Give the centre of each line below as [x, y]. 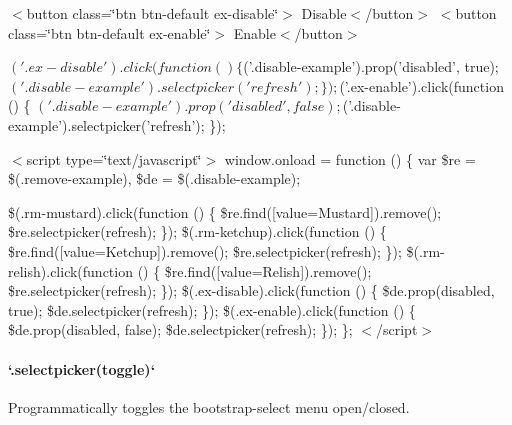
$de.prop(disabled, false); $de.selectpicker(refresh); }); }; [180, 329]
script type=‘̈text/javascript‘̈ [114, 158]
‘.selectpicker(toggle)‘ [82, 368]
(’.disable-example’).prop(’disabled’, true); [371, 66]
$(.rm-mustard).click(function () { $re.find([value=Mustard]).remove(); [225, 211]
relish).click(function [70, 270]
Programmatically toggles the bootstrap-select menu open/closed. [209, 406]
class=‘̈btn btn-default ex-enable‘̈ [109, 32]
